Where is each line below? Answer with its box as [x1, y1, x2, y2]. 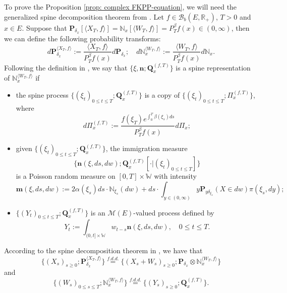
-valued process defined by [133, 207, 214, 217]
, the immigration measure [105, 143, 188, 154]
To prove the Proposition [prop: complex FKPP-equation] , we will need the [4, 2, 237, 12]
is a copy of [144, 89, 180, 100]
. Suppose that [22, 22, 67, 33]
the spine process [16, 89, 69, 100]
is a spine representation [176, 62, 251, 72]
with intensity [154, 171, 197, 181]
